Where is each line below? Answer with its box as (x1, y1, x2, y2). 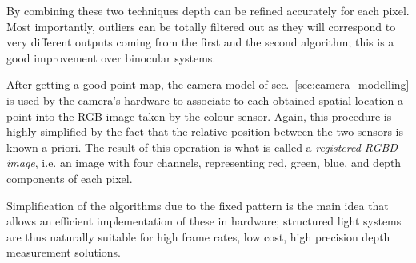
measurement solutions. (6, 244, 121, 261)
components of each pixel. (6, 169, 133, 186)
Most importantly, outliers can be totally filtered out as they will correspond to (6, 18, 396, 34)
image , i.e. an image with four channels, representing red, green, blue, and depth (6, 154, 402, 171)
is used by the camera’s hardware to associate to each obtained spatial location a (6, 91, 403, 108)
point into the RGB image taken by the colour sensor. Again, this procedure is (6, 107, 392, 124)
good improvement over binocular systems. (6, 49, 216, 66)
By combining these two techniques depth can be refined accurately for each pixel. (6, 2, 410, 18)
